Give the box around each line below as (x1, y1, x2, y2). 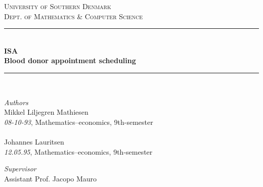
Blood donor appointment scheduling (4, 55, 136, 66)
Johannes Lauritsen (4, 136, 64, 147)
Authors (4, 97, 28, 107)
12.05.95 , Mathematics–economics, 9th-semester (4, 146, 153, 157)
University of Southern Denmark (4, 1, 111, 11)
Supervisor (4, 163, 36, 174)
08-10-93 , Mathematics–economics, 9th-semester (4, 116, 153, 127)
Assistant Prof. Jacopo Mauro (4, 173, 97, 183)
